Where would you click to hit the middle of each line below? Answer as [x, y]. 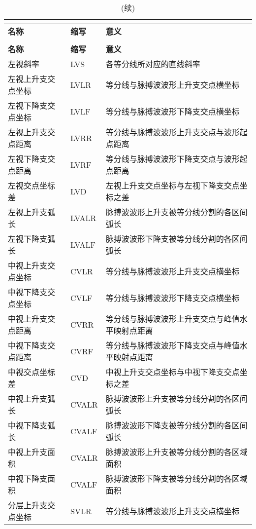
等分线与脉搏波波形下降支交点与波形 [173, 159]
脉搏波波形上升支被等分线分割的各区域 [176, 452]
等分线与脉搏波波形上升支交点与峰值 [173, 319]
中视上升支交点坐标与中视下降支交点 [173, 372]
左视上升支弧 [32, 212]
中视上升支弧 [32, 398]
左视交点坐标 [32, 185]
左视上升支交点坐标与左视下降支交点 [173, 185]
